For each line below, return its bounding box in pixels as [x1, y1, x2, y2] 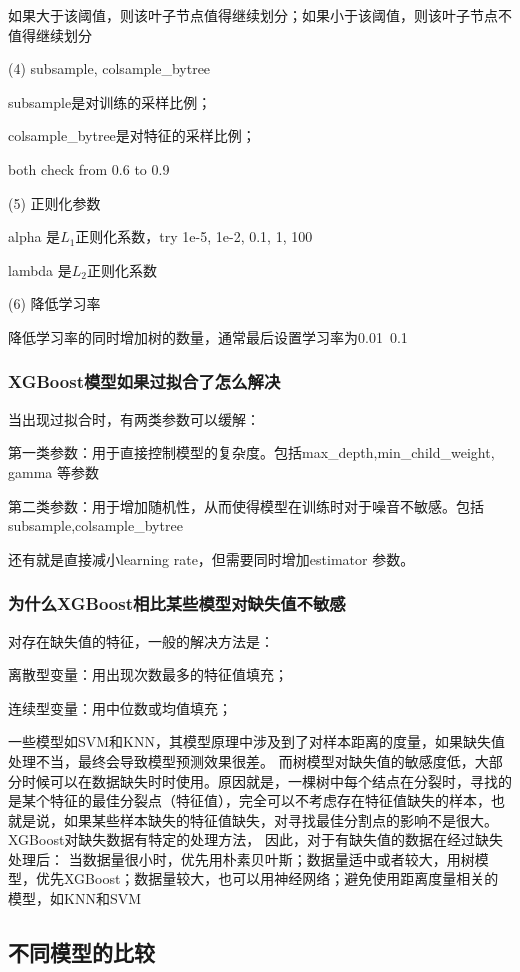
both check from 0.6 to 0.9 [8, 158, 170, 179]
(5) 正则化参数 [8, 192, 101, 213]
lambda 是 [8, 259, 72, 280]
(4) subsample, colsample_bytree [8, 58, 211, 79]
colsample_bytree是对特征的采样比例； [8, 125, 256, 146]
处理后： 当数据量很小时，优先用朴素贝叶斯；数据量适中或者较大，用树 [8, 848, 475, 869]
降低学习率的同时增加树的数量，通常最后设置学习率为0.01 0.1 [8, 326, 408, 347]
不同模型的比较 [8, 937, 155, 968]
